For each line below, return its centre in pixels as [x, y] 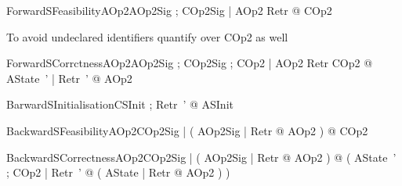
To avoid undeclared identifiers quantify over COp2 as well [147, 36]
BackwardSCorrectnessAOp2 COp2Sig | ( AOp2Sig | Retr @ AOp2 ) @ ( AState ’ [201, 157]
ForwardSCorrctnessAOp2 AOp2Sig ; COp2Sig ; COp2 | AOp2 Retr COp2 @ [190, 63]
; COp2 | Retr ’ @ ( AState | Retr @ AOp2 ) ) [118, 172]
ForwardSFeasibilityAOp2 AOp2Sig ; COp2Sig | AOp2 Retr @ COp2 [169, 10]
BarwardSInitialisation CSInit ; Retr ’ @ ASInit [120, 104]
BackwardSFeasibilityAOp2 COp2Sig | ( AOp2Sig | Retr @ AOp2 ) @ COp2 [187, 130]
